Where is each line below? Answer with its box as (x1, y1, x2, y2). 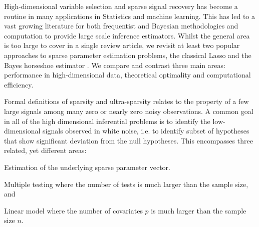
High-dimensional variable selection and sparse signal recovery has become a (4, 1, 238, 11)
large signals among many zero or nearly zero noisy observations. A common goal (4, 105, 253, 116)
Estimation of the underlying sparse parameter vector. (4, 161, 170, 172)
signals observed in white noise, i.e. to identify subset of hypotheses (43, 125, 249, 136)
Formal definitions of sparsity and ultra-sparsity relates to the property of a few (4, 96, 249, 106)
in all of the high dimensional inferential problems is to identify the (4, 115, 210, 126)
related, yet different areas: (4, 145, 87, 155)
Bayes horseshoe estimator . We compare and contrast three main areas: (4, 59, 225, 70)
